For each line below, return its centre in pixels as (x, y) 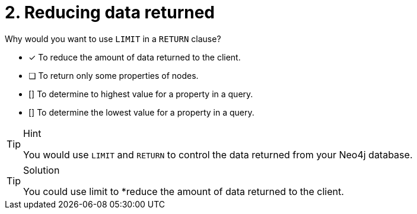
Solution (42, 170)
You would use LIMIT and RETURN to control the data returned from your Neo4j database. (218, 154)
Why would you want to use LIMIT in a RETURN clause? (113, 39)
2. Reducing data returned (110, 12)
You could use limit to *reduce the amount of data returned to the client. (184, 191)
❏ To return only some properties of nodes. (114, 75)
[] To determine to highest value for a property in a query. (141, 94)
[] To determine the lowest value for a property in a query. (141, 112)
